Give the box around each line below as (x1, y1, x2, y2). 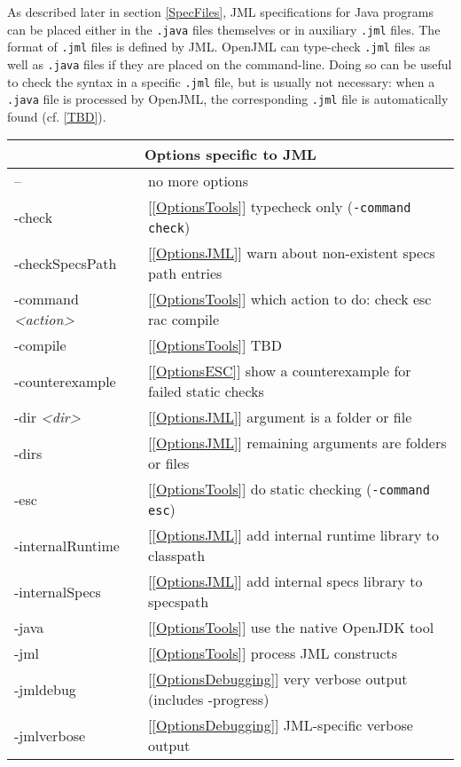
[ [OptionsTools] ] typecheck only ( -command (148, 196, 411, 217)
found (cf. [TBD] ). (7, 107, 106, 125)
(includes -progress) (148, 689, 270, 710)
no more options (148, 170, 249, 192)
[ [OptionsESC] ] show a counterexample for (148, 360, 411, 382)
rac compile (148, 309, 220, 330)
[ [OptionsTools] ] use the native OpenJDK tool (148, 617, 434, 638)
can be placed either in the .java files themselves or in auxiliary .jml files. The (7, 20, 441, 38)
